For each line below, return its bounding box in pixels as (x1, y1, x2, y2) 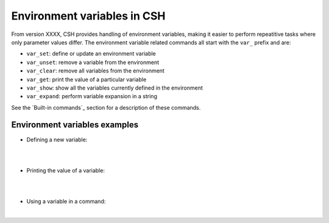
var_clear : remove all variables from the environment (26, 67, 164, 74)
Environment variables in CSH (11, 9, 166, 23)
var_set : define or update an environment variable (26, 50, 157, 57)
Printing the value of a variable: (26, 166, 105, 174)
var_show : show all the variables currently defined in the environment (26, 84, 203, 91)
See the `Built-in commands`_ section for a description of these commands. (11, 104, 201, 111)
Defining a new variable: (26, 136, 88, 143)
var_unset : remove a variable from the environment (26, 58, 160, 66)
